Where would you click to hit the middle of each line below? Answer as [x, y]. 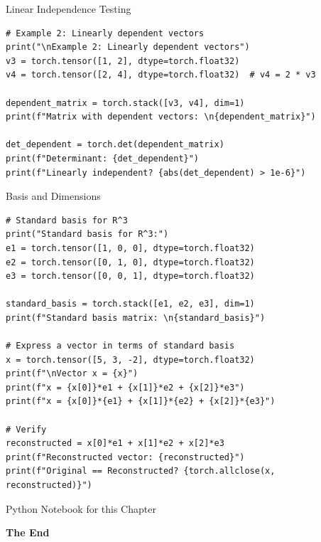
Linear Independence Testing [69, 9]
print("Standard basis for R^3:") [87, 234]
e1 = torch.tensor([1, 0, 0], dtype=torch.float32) [130, 248]
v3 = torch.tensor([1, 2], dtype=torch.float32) [123, 61]
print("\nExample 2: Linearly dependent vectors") [128, 47]
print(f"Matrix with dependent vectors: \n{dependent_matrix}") [161, 117]
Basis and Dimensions [53, 196]
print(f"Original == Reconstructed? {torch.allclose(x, [141, 471]
